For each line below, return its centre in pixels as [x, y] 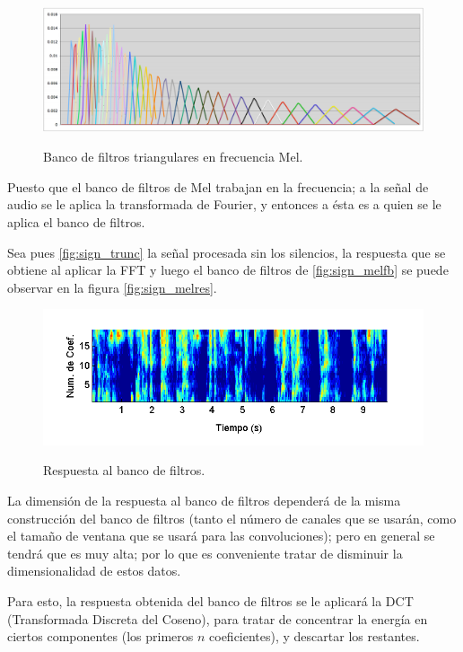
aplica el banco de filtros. [76, 222]
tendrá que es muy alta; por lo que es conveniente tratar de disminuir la [205, 553]
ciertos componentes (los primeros [100, 636]
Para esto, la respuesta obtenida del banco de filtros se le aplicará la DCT [210, 601]
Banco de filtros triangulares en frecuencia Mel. [173, 157]
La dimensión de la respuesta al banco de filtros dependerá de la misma [204, 501]
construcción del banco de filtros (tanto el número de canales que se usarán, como [232, 518]
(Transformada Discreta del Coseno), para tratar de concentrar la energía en [218, 618]
